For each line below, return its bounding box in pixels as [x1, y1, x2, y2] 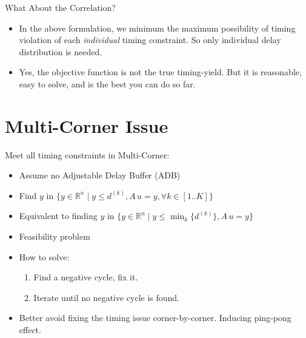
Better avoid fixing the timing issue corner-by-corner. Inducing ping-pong [19, 311, 291, 324]
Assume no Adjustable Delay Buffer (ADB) [19, 169, 181, 181]
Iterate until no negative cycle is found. [33, 291, 180, 303]
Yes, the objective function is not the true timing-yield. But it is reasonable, [19, 66, 302, 78]
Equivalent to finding [19, 209, 98, 222]
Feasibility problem [19, 230, 90, 243]
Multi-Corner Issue [5, 113, 168, 138]
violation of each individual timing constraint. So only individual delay [19, 33, 281, 46]
